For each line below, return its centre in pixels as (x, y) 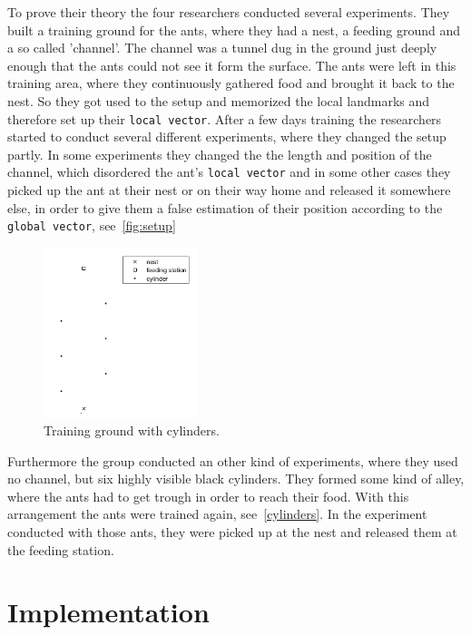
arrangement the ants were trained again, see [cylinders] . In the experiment (217, 514)
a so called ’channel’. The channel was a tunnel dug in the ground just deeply (222, 48)
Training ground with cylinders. (132, 430)
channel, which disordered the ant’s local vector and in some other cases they (229, 172)
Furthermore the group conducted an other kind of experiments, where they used (233, 460)
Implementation (108, 612)
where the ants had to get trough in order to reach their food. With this (208, 496)
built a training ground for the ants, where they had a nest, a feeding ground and (234, 29)
